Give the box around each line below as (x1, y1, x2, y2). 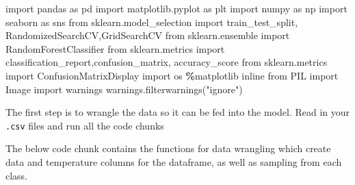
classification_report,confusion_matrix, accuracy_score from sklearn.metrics (5, 55, 328, 69)
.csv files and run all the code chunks (5, 118, 164, 132)
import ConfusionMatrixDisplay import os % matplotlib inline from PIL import (5, 68, 339, 82)
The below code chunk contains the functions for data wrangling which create (5, 141, 331, 156)
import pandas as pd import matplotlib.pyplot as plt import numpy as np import (5, 1, 347, 15)
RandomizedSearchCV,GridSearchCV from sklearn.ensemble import (5, 28, 290, 42)
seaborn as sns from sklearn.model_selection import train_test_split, (5, 14, 298, 29)
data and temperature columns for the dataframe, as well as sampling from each (5, 155, 342, 169)
